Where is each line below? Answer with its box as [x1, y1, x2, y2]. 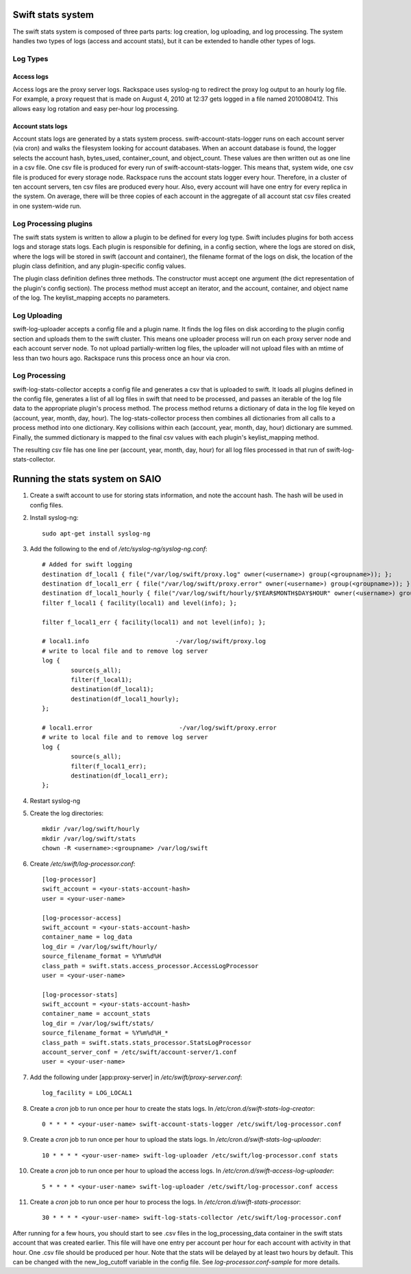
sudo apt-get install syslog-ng [42, 529, 151, 538]
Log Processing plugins [12, 219, 92, 228]
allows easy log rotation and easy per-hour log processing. [12, 104, 179, 112]
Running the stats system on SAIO [12, 473, 162, 485]
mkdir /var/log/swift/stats [42, 834, 136, 843]
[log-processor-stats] [42, 991, 119, 998]
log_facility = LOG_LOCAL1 [42, 1089, 133, 1097]
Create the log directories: [29, 809, 104, 817]
